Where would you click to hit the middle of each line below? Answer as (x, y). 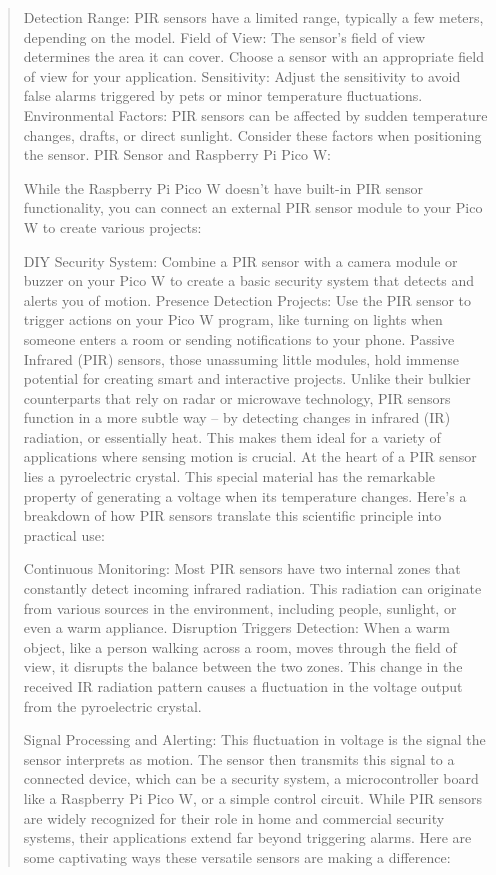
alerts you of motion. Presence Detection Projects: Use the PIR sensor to (247, 299)
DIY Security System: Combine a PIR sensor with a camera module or (240, 260)
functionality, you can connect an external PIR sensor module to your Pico (253, 207)
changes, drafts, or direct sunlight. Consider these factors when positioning (252, 134)
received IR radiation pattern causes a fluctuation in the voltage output (243, 686)
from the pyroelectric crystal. (112, 705)
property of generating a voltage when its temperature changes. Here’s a (245, 495)
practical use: (64, 534)
